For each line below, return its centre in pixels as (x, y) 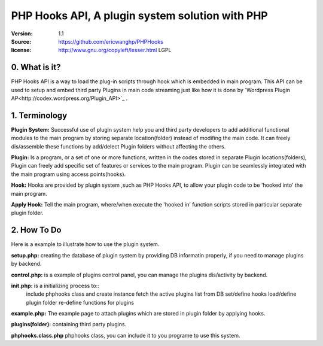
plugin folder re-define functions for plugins (80, 302)
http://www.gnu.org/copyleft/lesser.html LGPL (115, 50)
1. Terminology (39, 115)
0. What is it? (36, 67)
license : (21, 50)
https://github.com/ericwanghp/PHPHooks (111, 41)
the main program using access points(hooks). (68, 174)
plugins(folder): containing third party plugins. (69, 324)
